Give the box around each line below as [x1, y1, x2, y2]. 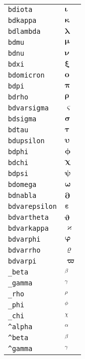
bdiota [8, 5, 33, 13]
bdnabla [8, 191, 37, 199]
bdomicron [8, 71, 45, 79]
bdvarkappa [8, 224, 49, 232]
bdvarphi [8, 235, 41, 243]
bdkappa [8, 16, 37, 24]
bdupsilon [8, 137, 45, 145]
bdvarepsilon [8, 202, 57, 210]
